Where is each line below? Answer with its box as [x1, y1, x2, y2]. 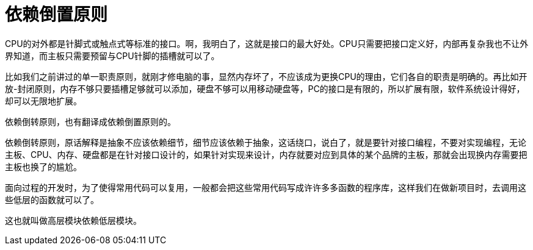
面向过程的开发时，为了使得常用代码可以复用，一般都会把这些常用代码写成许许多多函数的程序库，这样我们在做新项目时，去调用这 [5, 182, 526, 193]
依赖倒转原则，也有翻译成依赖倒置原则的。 [5, 116, 176, 127]
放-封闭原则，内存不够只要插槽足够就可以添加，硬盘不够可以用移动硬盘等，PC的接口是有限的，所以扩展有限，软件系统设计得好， [5, 83, 525, 94]
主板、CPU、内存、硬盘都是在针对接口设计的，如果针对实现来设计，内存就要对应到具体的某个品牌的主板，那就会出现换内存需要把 [5, 149, 528, 160]
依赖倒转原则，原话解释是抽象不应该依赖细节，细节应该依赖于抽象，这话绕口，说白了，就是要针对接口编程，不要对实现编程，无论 [5, 137, 526, 148]
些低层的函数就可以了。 [5, 194, 99, 205]
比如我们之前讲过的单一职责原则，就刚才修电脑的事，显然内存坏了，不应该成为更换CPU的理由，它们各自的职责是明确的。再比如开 [5, 71, 528, 82]
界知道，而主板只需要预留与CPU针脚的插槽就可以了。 [5, 50, 220, 61]
